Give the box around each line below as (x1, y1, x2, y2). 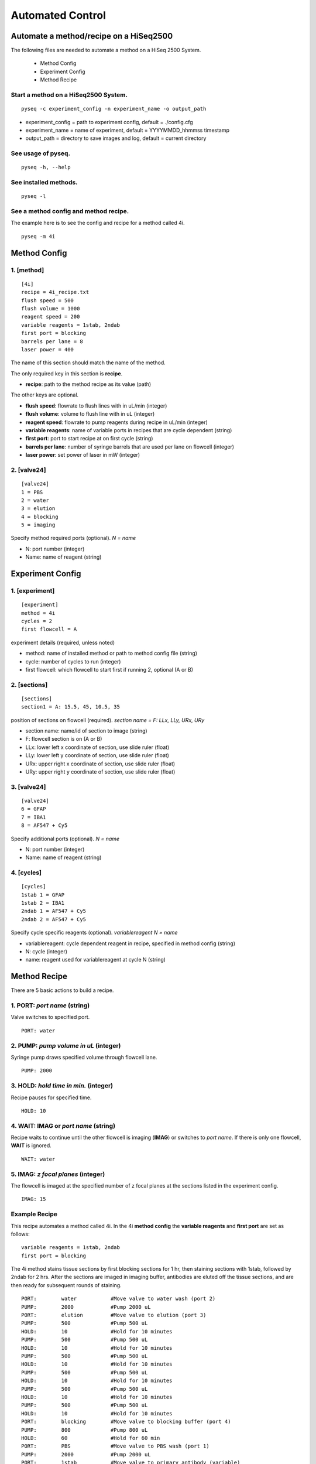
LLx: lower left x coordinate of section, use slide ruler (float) (25, 744, 170, 751)
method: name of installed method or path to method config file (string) (25, 650, 198, 657)
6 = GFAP (21, 806, 46, 812)
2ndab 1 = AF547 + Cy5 (21, 908, 87, 915)
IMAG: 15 (21, 1196, 46, 1203)
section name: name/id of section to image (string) (25, 727, 147, 734)
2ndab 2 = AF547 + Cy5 (21, 916, 87, 922)
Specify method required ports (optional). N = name (11, 535, 136, 542)
